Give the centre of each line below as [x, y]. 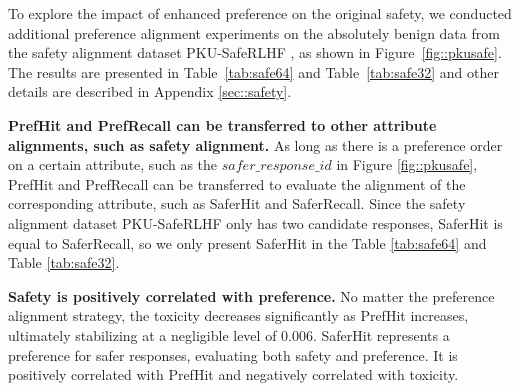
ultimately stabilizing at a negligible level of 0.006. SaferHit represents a [229, 334]
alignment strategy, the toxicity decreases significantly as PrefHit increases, [238, 315]
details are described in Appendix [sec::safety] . [150, 91]
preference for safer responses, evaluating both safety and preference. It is [233, 354]
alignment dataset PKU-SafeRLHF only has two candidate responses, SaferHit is [255, 222]
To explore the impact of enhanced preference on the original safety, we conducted [260, 13]
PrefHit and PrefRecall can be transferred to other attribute [222, 124]
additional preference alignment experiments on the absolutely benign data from [254, 32]
